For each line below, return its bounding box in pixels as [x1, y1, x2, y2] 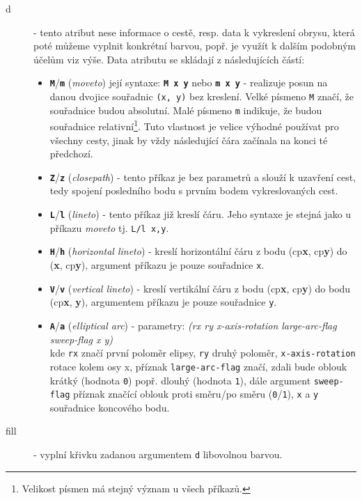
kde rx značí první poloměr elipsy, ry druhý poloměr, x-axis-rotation [49, 345, 356, 360]
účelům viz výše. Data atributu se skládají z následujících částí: [33, 52, 305, 66]
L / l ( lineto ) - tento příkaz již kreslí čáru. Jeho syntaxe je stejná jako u [49, 207, 352, 221]
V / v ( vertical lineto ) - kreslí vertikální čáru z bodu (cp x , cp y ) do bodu [49, 281, 351, 295]
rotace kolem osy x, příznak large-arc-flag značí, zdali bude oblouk [49, 359, 347, 373]
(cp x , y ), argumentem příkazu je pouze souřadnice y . [49, 295, 277, 309]
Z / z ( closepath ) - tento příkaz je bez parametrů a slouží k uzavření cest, [49, 169, 356, 184]
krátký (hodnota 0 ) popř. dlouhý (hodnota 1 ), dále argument [49, 373, 311, 387]
